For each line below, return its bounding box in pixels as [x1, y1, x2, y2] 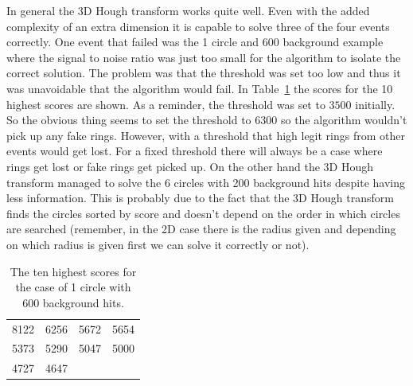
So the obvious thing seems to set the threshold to [6, 111, 251, 128]
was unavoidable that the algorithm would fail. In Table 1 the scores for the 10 [6, 80, 393, 96]
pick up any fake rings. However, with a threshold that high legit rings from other [6, 127, 405, 143]
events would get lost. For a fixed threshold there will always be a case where [6, 142, 383, 159]
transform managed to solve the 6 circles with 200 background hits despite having [6, 174, 406, 190]
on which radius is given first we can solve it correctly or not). [6, 236, 310, 252]
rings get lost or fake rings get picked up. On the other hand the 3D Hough [6, 158, 374, 174]
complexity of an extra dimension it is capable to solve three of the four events [6, 18, 390, 34]
